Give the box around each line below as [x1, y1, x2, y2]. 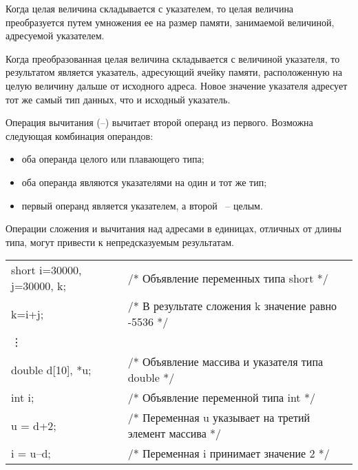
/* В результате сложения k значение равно [127, 298, 337, 314]
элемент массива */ [127, 425, 222, 442]
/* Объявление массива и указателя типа [127, 354, 324, 370]
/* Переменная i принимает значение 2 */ [127, 445, 330, 462]
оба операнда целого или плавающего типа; [21, 152, 204, 166]
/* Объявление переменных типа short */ [127, 269, 328, 286]
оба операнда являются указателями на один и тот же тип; [21, 174, 267, 189]
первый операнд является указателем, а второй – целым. [21, 198, 263, 212]
